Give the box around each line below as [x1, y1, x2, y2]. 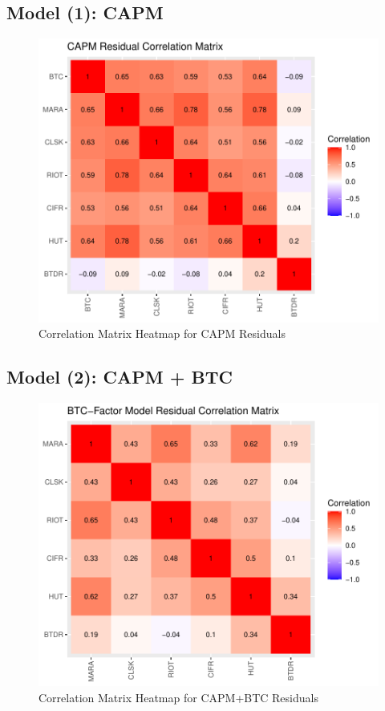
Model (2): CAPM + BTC [6, 364, 233, 389]
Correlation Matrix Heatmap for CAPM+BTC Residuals [38, 689, 318, 705]
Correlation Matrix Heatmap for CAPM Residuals [38, 325, 286, 342]
